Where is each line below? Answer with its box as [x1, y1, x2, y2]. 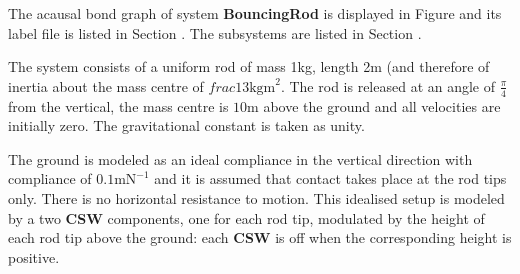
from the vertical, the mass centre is [8, 95, 229, 116]
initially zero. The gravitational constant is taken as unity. [8, 115, 365, 136]
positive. [8, 246, 60, 267]
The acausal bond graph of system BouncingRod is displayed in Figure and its [8, 3, 502, 23]
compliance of [8, 168, 92, 189]
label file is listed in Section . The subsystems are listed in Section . [8, 22, 422, 43]
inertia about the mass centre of [8, 75, 204, 96]
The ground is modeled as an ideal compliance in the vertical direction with [8, 148, 473, 169]
